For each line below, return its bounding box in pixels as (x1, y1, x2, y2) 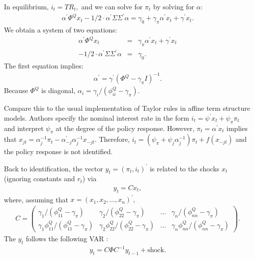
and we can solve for (81, 1, 143, 11)
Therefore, (99, 134, 130, 144)
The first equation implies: (4, 61, 84, 71)
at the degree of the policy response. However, (56, 123, 195, 133)
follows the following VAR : (26, 233, 109, 244)
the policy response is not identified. (4, 146, 113, 157)
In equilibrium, (4, 1, 49, 11)
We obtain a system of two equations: (4, 24, 117, 34)
